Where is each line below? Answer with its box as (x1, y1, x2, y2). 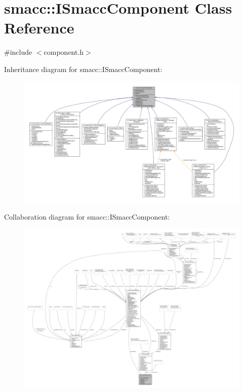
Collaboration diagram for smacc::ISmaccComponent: (4, 211, 170, 222)
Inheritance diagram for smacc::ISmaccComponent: (4, 63, 163, 74)
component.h (44, 47, 84, 57)
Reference (4, 17, 74, 38)
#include (4, 47, 32, 57)
